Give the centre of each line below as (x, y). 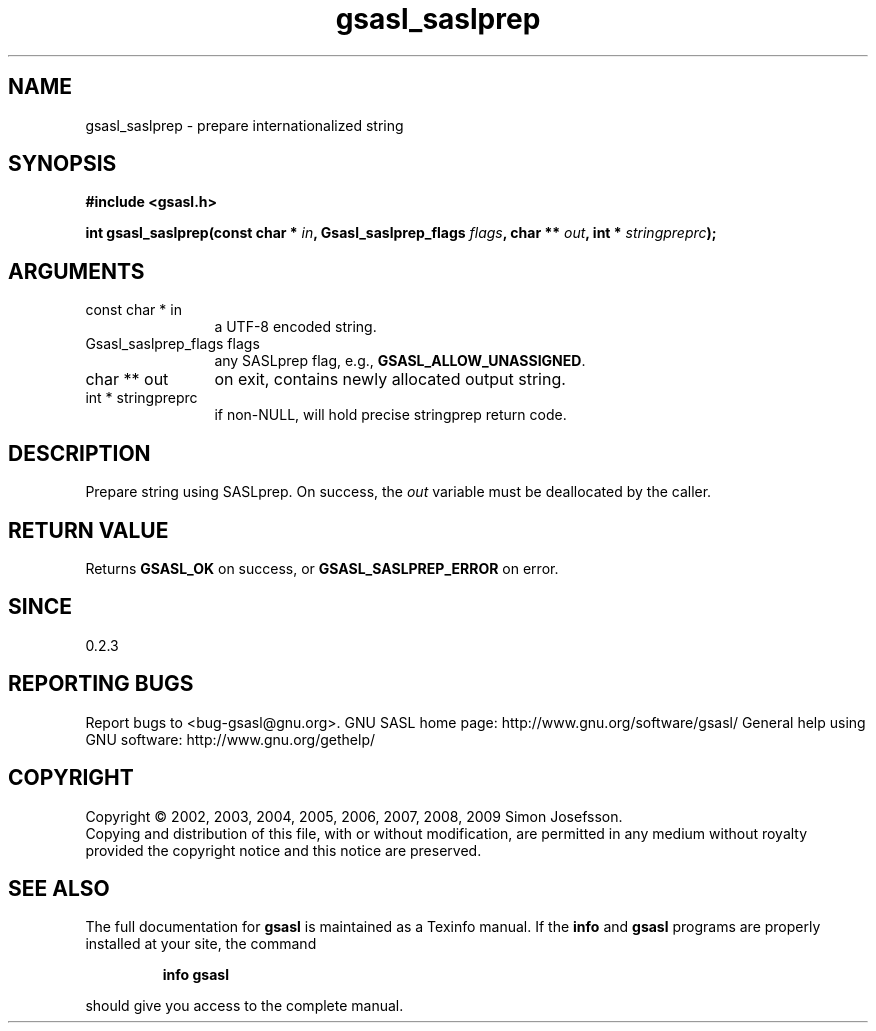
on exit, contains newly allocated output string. (390, 379)
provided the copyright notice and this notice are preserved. (283, 850)
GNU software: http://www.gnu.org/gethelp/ (230, 739)
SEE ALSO (59, 888)
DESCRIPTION (79, 453)
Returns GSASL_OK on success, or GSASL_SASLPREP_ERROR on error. (322, 568)
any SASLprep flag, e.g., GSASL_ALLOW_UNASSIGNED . (400, 361)
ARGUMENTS (76, 271)
